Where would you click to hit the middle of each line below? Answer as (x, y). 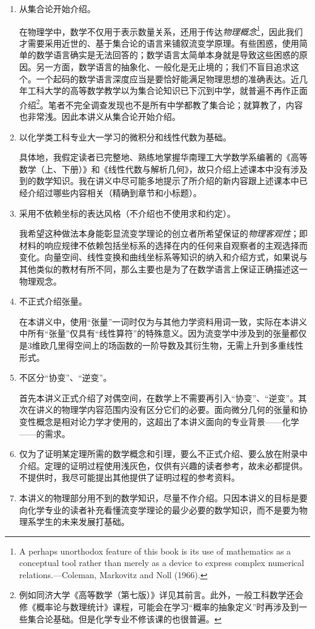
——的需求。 (45, 433)
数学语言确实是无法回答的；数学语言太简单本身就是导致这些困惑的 (167, 55)
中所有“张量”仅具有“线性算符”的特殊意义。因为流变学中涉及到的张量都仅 (163, 333)
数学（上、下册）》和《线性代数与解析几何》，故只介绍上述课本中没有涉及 (163, 169)
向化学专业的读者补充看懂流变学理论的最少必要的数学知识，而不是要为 (159, 509)
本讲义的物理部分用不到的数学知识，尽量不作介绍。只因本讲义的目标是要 (163, 497)
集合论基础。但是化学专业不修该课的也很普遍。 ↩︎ (124, 618)
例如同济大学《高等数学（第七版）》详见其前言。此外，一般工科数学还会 (161, 595)
